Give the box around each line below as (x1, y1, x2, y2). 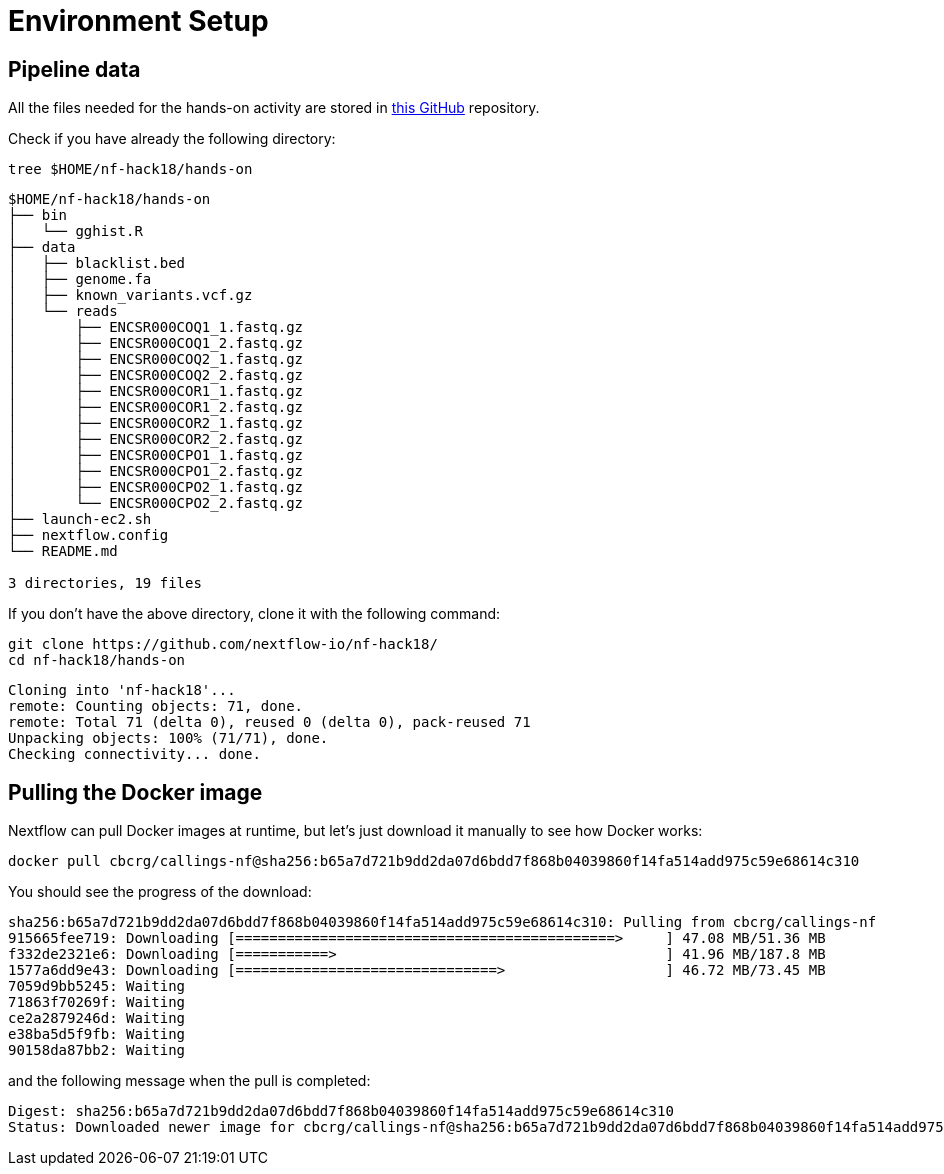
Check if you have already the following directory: (8, 130, 336, 148)
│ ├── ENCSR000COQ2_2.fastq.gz (8, 367, 304, 384)
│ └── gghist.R (8, 223, 143, 240)
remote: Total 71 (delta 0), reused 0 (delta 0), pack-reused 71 (8, 714, 531, 731)
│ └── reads (8, 303, 118, 320)
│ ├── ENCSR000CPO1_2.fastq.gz (8, 463, 304, 480)
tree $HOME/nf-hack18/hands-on (8, 161, 253, 178)
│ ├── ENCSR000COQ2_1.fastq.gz (8, 351, 304, 368)
